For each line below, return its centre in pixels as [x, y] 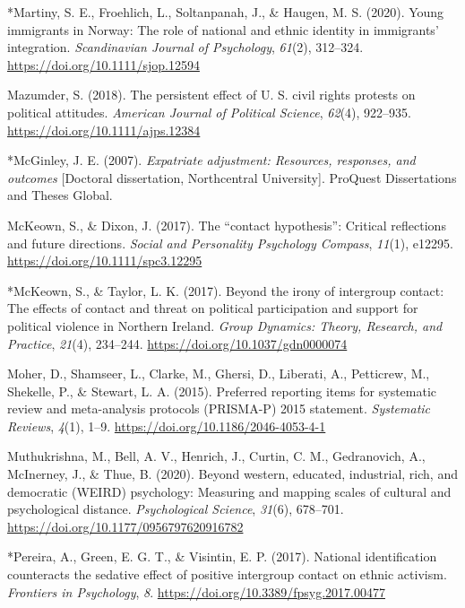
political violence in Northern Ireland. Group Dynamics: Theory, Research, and [225, 325]
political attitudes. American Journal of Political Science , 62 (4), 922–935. [209, 112]
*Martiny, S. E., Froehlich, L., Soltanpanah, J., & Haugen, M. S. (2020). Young [226, 12]
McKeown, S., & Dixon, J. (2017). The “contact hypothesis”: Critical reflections [227, 225]
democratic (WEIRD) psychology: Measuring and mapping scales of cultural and [229, 491]
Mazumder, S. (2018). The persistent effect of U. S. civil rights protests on [211, 95]
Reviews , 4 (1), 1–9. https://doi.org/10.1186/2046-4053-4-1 [167, 426]
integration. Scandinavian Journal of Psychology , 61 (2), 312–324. [185, 47]
